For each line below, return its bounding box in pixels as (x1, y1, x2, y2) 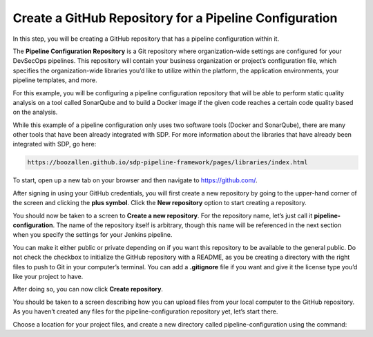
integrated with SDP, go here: (12, 140, 97, 148)
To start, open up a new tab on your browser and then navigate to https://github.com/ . (12, 176, 258, 184)
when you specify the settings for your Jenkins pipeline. (12, 231, 173, 239)
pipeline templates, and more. (12, 76, 98, 84)
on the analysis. (12, 108, 58, 117)
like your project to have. (12, 272, 84, 280)
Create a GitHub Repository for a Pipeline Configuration (12, 10, 338, 26)
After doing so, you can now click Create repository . (12, 285, 164, 293)
